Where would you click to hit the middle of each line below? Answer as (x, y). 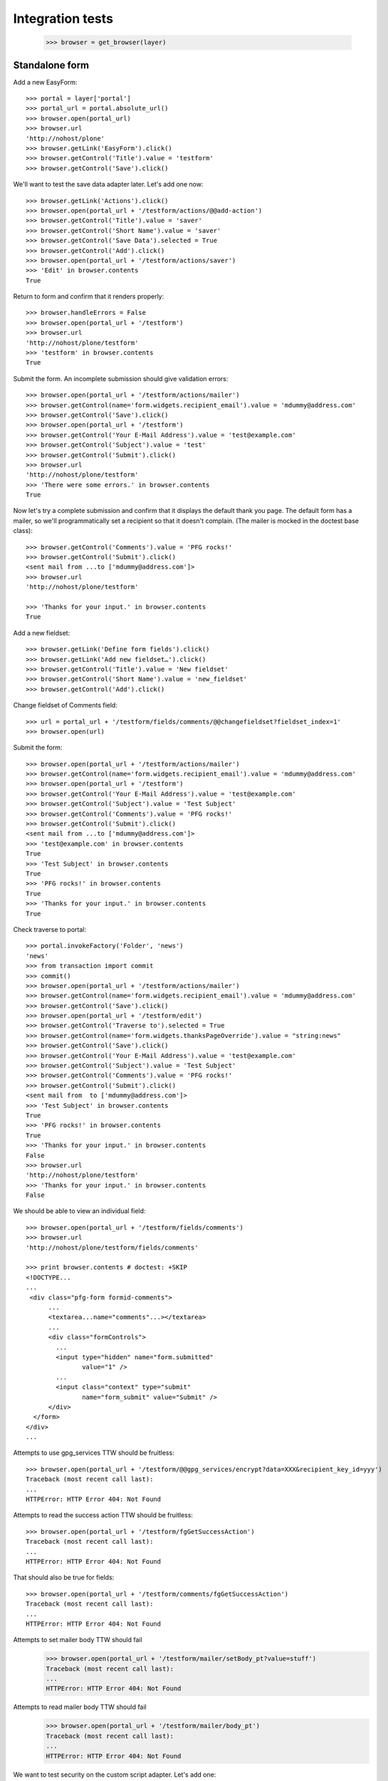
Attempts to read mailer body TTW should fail (80, 1707)
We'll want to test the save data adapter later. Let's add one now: (108, 185)
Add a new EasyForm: (45, 82)
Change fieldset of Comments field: (65, 705)
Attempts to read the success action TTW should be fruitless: (103, 1515)
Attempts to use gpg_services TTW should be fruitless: (94, 1453)
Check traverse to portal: (50, 929)
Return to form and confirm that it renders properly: (89, 296)
